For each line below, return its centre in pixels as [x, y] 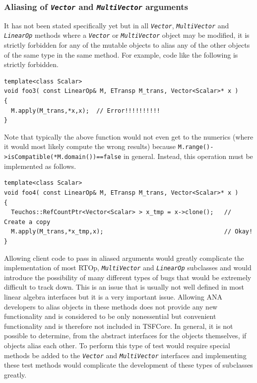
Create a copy [27, 222]
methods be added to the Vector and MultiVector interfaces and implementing [125, 355]
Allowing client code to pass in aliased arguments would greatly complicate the [124, 258]
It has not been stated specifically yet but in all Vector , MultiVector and [117, 25]
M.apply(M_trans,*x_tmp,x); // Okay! [132, 232]
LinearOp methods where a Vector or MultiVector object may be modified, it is [127, 35]
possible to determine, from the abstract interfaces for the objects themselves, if [125, 336]
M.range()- [196, 147]
